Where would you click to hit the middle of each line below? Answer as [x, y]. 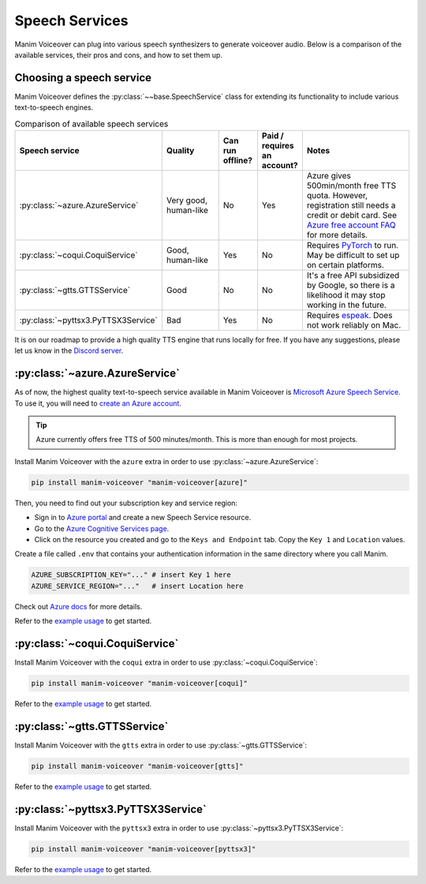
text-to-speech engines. [54, 107]
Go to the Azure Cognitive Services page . [102, 528]
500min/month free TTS [351, 185]
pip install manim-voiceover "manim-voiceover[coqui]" [139, 684]
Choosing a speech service [83, 78]
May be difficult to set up [353, 255]
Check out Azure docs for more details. [78, 606]
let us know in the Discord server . [69, 350]
